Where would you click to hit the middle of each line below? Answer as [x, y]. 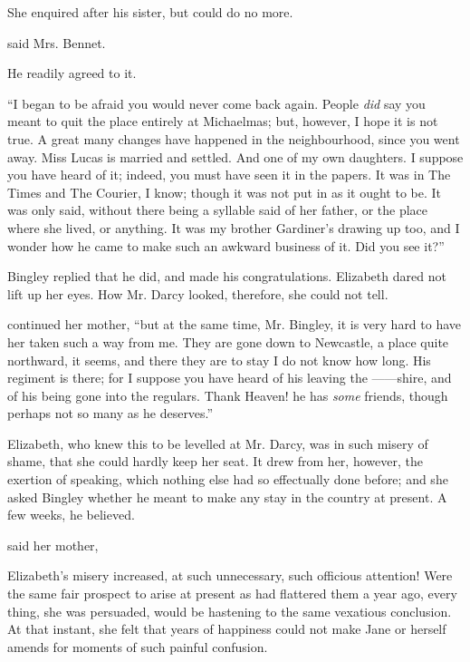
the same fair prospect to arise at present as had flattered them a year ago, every [232, 594]
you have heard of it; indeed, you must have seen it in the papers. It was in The [229, 175]
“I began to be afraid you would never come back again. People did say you [216, 103]
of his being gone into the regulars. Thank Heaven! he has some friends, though [228, 395]
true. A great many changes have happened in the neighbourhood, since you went [234, 138]
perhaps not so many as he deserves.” [110, 413]
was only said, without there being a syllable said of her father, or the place [218, 210]
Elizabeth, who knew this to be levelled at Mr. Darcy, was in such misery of [218, 443]
